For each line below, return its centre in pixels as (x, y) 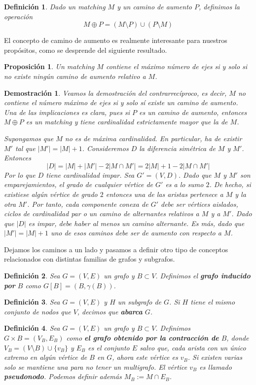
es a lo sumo (184, 184)
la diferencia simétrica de (177, 148)
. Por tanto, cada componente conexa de (88, 204)
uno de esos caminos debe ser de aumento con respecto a (136, 233)
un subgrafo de (140, 302)
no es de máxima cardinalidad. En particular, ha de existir (153, 138)
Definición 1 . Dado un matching (55, 6)
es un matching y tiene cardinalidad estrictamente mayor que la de (127, 122)
